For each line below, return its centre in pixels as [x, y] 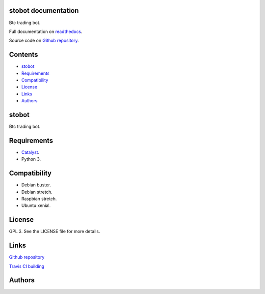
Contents [24, 55]
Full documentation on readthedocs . [46, 31]
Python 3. [31, 159]
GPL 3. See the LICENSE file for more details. [54, 232]
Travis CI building [27, 266]
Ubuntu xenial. [36, 206]
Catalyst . [30, 152]
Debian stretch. [37, 192]
